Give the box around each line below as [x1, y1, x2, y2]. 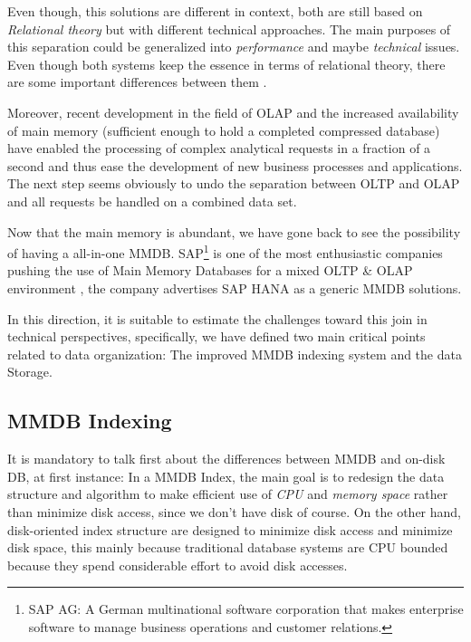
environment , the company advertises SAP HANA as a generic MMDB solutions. [7, 278, 462, 297]
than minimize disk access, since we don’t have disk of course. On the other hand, [7, 502, 462, 521]
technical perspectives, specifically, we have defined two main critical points [7, 327, 426, 346]
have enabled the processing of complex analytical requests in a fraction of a [7, 139, 431, 158]
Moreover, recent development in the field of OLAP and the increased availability [7, 102, 459, 121]
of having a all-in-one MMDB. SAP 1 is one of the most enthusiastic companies [7, 241, 443, 262]
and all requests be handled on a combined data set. [7, 191, 297, 210]
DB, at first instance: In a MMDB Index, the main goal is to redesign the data [7, 466, 445, 485]
